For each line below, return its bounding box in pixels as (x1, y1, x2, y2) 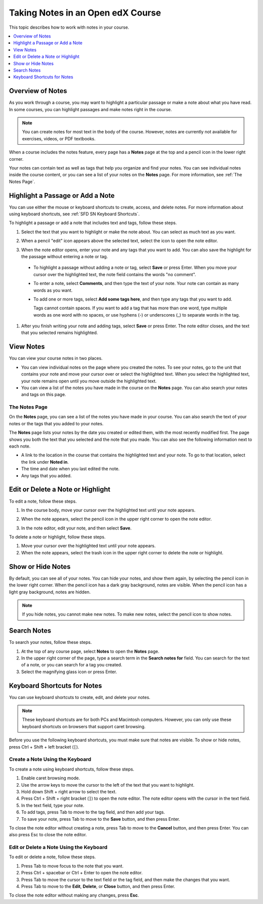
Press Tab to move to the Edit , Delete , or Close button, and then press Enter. (21, 884, 175, 889)
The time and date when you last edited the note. (21, 466, 120, 472)
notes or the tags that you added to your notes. (9, 420, 104, 426)
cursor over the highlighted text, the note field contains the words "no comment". (33, 271, 196, 277)
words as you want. (33, 287, 73, 293)
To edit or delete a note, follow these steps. (9, 854, 96, 860)
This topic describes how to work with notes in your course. (9, 24, 129, 30)
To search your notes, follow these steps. (9, 640, 92, 645)
